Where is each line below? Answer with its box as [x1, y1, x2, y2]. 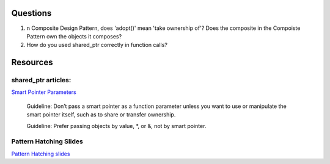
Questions [11, 8, 52, 18]
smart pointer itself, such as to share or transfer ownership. [26, 111, 176, 118]
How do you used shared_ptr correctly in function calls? [26, 41, 168, 49]
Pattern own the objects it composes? [26, 32, 122, 40]
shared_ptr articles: [11, 76, 71, 85]
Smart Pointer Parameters [11, 88, 76, 96]
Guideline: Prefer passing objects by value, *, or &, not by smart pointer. [26, 122, 207, 129]
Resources [11, 57, 53, 68]
